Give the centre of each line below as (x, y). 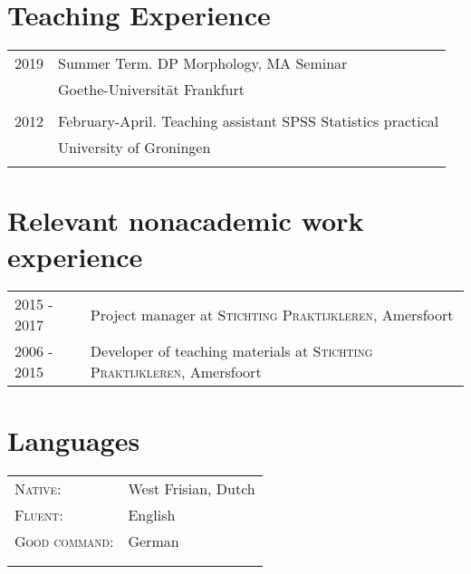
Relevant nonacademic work (186, 220)
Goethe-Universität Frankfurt (151, 90)
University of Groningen (135, 148)
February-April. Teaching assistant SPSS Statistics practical (249, 121)
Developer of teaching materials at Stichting (231, 351)
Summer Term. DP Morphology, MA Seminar (203, 63)
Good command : (64, 541)
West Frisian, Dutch (192, 488)
